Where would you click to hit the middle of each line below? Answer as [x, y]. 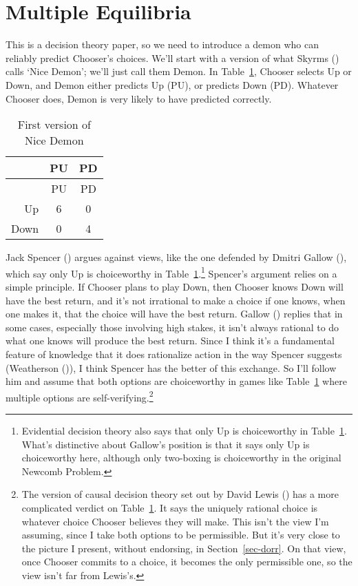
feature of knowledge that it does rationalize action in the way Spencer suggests [174, 354]
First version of [54, 125]
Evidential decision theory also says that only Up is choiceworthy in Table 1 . [184, 430]
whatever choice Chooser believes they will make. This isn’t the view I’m [175, 521]
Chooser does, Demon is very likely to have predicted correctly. [139, 98]
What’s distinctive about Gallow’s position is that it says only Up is [166, 444]
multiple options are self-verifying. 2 [80, 396]
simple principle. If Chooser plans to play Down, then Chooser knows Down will [175, 286]
